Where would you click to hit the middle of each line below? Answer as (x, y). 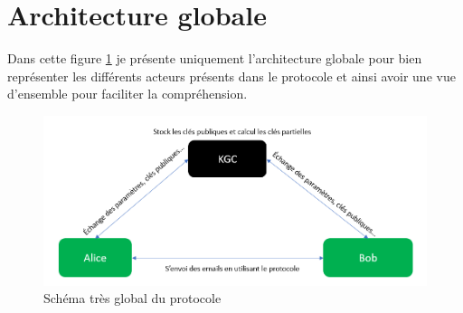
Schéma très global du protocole (132, 298)
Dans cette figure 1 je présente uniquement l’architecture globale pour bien (215, 58)
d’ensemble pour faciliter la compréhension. (128, 94)
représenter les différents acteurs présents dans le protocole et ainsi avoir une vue (231, 76)
